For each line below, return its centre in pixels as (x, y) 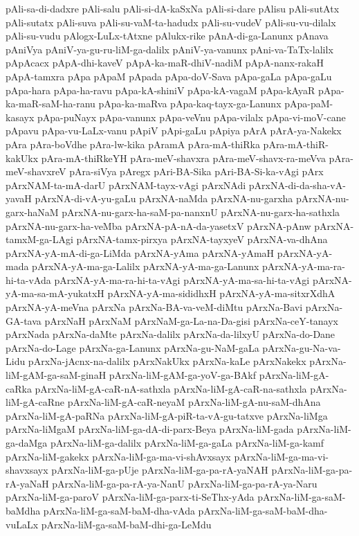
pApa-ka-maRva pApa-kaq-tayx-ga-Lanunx (190, 104)
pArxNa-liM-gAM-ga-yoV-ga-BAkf (182, 375)
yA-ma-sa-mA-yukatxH (55, 293)
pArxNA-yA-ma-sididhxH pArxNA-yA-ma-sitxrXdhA (221, 293)
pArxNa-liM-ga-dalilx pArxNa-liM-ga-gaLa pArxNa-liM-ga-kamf (187, 443)
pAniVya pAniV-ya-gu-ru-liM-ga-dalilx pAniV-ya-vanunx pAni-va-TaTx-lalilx (169, 49)
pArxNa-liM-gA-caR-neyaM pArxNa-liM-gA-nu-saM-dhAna (194, 402)
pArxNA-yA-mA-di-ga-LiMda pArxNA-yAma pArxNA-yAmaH (140, 252)
